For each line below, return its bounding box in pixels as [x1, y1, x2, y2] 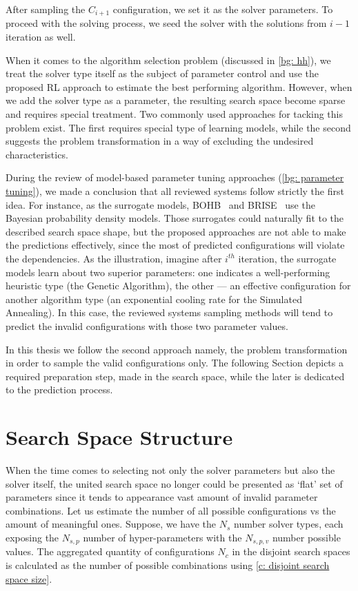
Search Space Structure [6, 423, 233, 451]
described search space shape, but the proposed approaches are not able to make [6, 224, 346, 238]
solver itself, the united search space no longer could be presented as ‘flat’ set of [6, 476, 343, 490]
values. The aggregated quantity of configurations [6, 544, 215, 559]
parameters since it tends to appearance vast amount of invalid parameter [6, 490, 318, 504]
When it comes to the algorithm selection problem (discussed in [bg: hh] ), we [6, 52, 331, 67]
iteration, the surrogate [238, 251, 337, 265]
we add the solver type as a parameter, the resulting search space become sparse [6, 93, 346, 107]
